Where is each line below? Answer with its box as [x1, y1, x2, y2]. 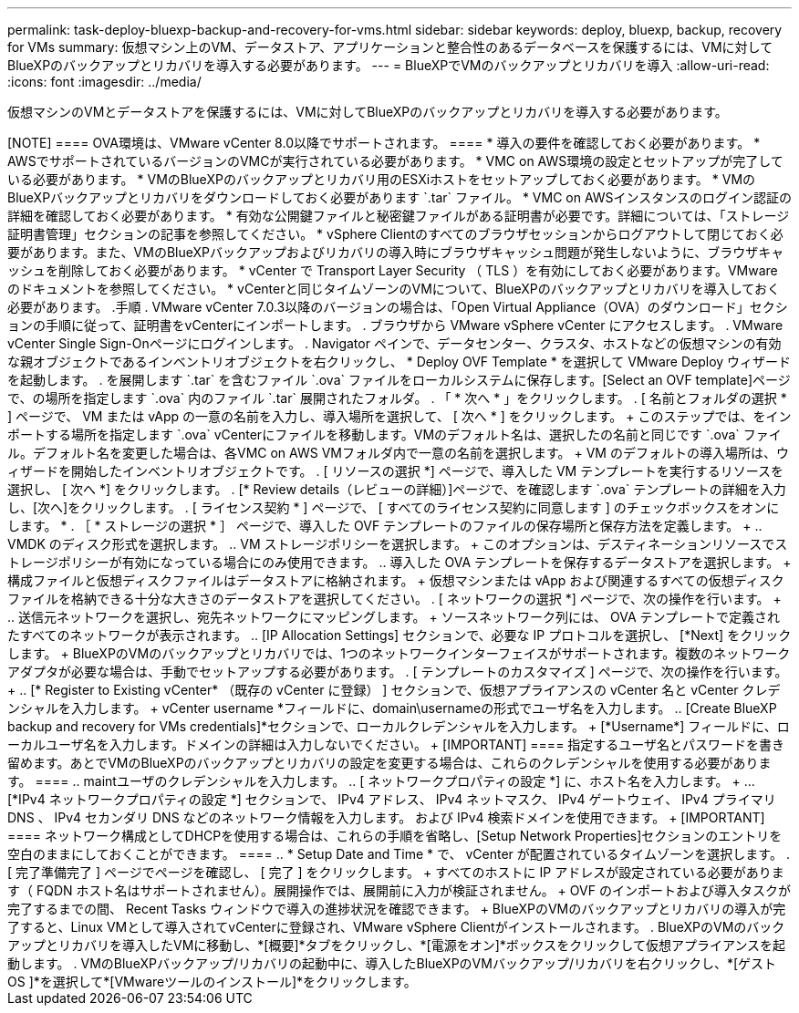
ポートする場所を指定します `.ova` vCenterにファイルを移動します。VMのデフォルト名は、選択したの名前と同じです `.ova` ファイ [7, 427, 782, 442]
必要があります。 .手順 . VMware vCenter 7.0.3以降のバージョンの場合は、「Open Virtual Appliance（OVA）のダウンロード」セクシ [7, 299, 788, 315]
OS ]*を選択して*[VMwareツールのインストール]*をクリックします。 [7, 974, 417, 989]
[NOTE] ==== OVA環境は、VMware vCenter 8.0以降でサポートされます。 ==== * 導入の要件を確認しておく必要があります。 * [7, 135, 761, 150]
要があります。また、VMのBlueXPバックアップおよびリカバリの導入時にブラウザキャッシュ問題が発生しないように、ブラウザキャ [7, 244, 784, 260]
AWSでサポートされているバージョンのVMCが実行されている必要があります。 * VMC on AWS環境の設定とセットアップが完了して [7, 153, 783, 169]
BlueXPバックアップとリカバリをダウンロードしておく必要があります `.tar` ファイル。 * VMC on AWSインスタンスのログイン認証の [7, 190, 793, 205]
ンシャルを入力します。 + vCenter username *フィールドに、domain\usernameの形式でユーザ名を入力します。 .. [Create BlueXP [7, 700, 777, 716]
